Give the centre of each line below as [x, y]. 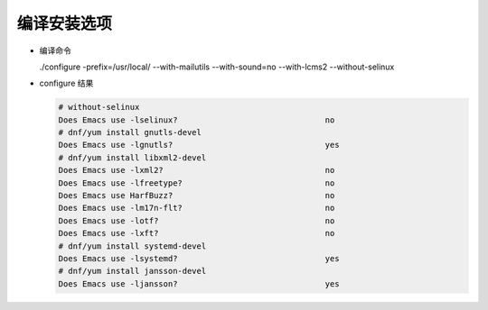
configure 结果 [66, 83]
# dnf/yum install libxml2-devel [132, 157]
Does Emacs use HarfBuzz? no [197, 196]
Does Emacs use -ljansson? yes [199, 283]
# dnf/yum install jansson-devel [132, 271]
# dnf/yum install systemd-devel [132, 246]
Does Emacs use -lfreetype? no [197, 183]
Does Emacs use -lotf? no [197, 220]
